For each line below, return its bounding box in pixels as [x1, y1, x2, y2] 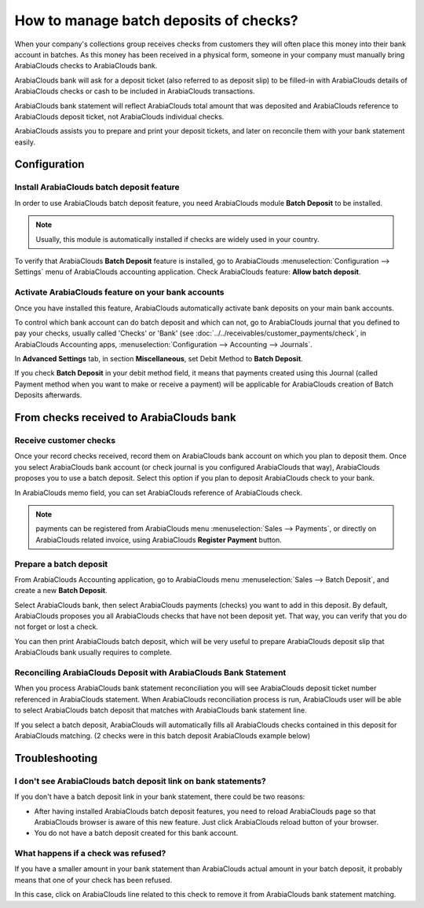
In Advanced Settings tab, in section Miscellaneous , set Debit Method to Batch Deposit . [14, 354, 304, 364]
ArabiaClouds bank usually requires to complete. [14, 648, 172, 657]
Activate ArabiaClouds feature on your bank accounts [14, 287, 225, 298]
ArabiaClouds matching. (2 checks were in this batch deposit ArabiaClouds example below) [14, 730, 311, 740]
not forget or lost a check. [14, 622, 98, 632]
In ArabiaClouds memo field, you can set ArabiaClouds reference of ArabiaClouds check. [14, 488, 302, 497]
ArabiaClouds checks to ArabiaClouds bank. [14, 61, 158, 71]
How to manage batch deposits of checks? [14, 12, 298, 29]
